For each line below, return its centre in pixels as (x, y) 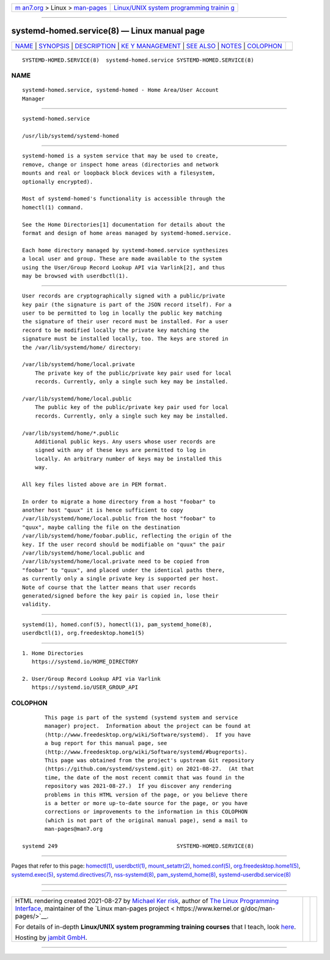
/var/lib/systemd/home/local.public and (83, 553)
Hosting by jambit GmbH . (51, 938)
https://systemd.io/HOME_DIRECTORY (85, 662)
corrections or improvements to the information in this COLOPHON (146, 812)
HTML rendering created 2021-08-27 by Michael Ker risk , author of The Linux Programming (147, 901)
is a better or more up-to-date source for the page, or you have (146, 803)
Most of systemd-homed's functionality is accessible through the (124, 199)
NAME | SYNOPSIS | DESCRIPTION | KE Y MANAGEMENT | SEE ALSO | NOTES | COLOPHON (148, 46)
